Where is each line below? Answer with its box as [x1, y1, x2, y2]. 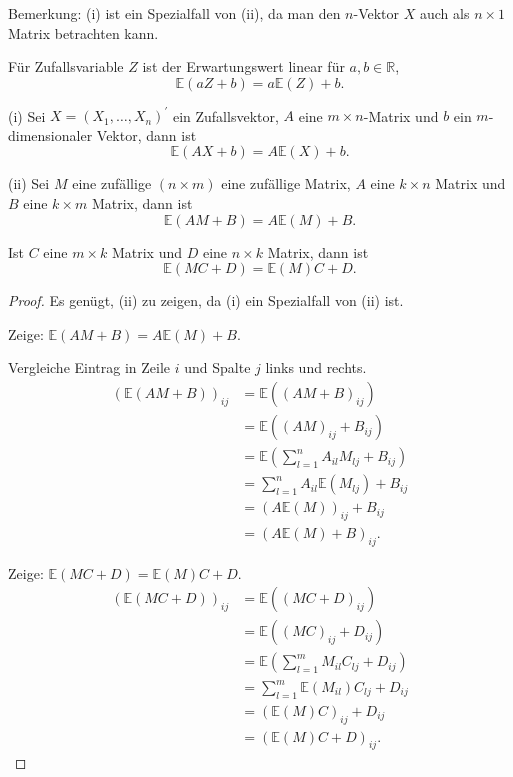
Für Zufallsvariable [8, 56, 124, 77]
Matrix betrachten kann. [8, 22, 159, 43]
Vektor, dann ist [96, 124, 197, 145]
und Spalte [184, 357, 251, 378]
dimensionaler [8, 124, 93, 145]
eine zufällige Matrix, [221, 173, 351, 194]
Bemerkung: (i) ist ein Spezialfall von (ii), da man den [8, 3, 341, 23]
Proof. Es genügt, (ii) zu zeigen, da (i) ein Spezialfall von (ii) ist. [8, 290, 404, 311]
